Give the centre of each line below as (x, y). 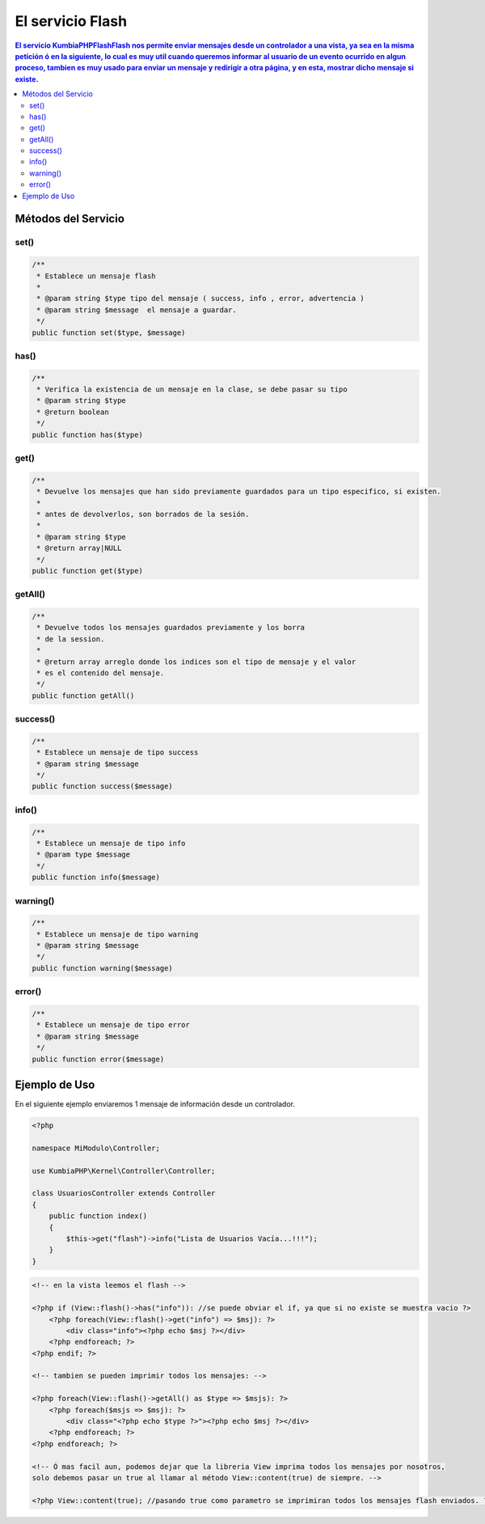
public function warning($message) (102, 968)
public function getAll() (83, 695)
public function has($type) (87, 434)
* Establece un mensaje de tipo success (118, 753)
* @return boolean (73, 412)
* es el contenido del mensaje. (101, 673)
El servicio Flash (71, 21)
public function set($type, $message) (109, 332)
